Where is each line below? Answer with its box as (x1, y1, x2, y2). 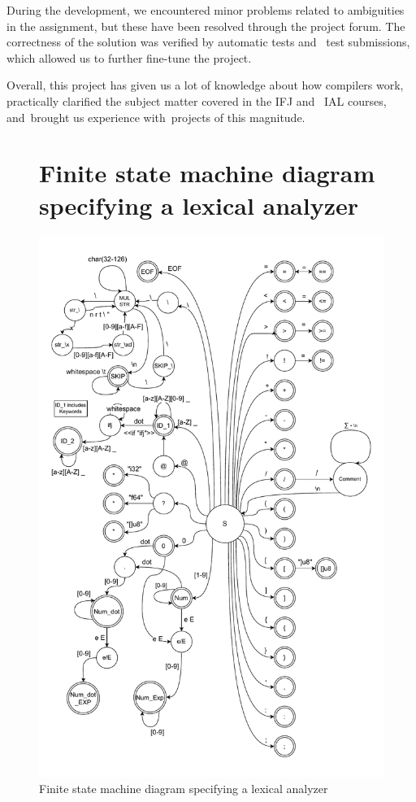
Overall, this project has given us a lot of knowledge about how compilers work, (6, 76, 404, 94)
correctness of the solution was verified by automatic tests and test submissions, (6, 33, 410, 50)
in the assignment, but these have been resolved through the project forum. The (6, 17, 405, 34)
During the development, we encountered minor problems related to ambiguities (6, 2, 405, 18)
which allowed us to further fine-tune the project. (6, 49, 252, 66)
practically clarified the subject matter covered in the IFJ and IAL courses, (6, 92, 387, 109)
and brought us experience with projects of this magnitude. (6, 108, 305, 125)
